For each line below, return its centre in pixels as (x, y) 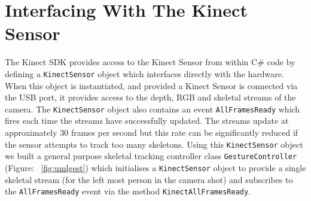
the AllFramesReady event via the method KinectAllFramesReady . (128, 191)
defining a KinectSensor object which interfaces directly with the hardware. (144, 73)
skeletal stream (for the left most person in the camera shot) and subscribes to (149, 179)
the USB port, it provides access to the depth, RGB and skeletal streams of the (150, 97)
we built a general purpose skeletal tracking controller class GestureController (151, 156)
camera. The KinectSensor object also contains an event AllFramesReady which (153, 109)
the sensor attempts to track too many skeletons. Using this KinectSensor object (154, 144)
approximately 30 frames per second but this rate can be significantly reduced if (152, 132)
